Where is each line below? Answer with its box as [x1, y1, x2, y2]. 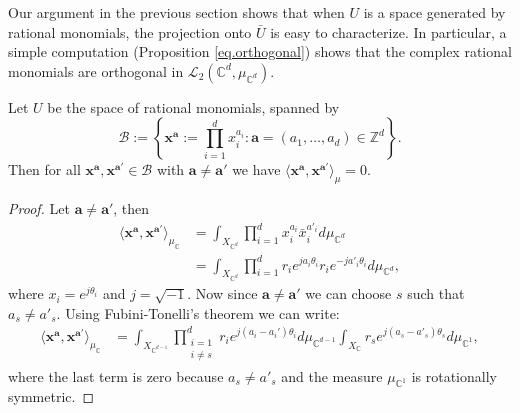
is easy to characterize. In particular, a [270, 21, 507, 42]
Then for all [8, 159, 81, 180]
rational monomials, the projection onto [8, 21, 252, 42]
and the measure [281, 365, 383, 386]
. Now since [187, 283, 258, 304]
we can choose [305, 283, 392, 304]
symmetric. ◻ [8, 386, 95, 407]
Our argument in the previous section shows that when [8, 2, 345, 22]
